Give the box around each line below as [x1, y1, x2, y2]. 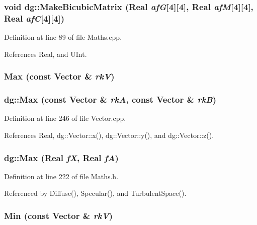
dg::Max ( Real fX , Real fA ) [4, 151, 119, 164]
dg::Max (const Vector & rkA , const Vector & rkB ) [4, 93, 217, 106]
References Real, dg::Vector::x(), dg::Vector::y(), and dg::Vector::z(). [4, 129, 214, 140]
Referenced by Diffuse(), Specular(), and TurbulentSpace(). [4, 188, 187, 198]
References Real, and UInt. [4, 48, 87, 59]
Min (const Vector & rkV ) [4, 209, 113, 221]
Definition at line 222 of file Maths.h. [4, 171, 119, 181]
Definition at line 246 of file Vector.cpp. [4, 113, 126, 123]
